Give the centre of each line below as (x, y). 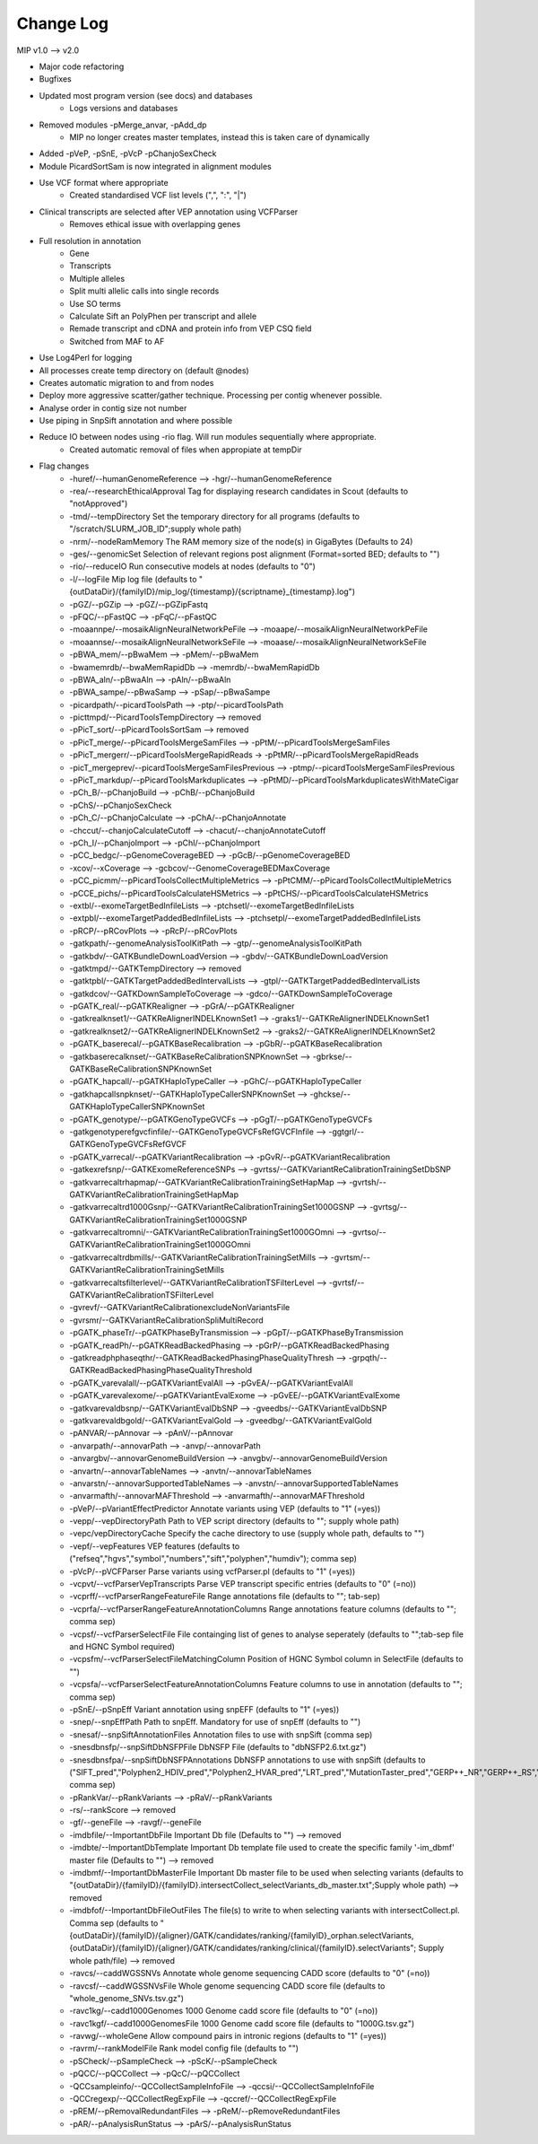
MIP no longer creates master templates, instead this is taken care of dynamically (220, 137)
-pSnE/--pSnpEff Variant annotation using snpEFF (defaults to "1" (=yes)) (204, 1709)
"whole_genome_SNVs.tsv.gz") (126, 1998)
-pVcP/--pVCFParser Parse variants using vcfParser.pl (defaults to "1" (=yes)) (213, 1571)
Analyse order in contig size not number (113, 407)
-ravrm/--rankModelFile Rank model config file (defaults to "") (184, 2048)
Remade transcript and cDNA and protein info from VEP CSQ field (191, 328)
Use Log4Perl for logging (86, 358)
